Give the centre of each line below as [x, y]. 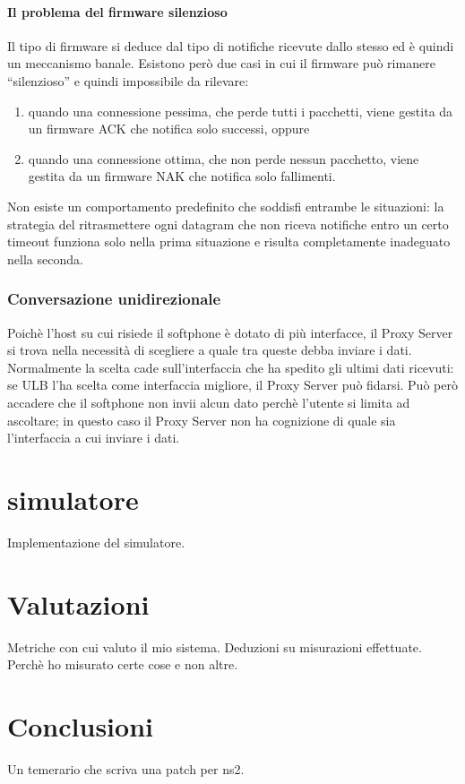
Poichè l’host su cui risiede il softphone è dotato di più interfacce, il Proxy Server [230, 332]
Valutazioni [78, 603]
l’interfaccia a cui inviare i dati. [94, 438]
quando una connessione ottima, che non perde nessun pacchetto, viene [224, 158]
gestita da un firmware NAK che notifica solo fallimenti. [182, 176]
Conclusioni [80, 725]
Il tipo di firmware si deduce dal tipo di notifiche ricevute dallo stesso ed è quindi [231, 45]
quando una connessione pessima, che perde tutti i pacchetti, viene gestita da [241, 111]
